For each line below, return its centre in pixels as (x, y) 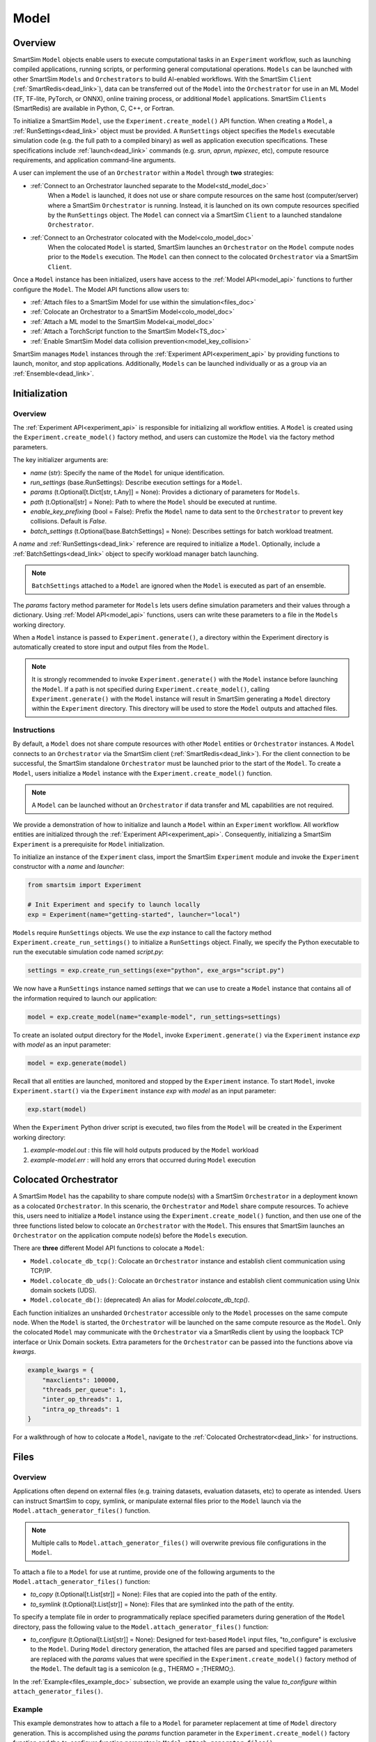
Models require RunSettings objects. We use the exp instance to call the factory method (142, 932)
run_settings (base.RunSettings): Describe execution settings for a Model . (136, 482)
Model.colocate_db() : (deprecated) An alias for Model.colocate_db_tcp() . (140, 1300)
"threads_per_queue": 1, (85, 1390)
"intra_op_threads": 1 (81, 1409)
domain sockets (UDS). (63, 1290)
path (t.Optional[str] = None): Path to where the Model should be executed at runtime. (154, 502)
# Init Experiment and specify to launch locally (114, 905)
